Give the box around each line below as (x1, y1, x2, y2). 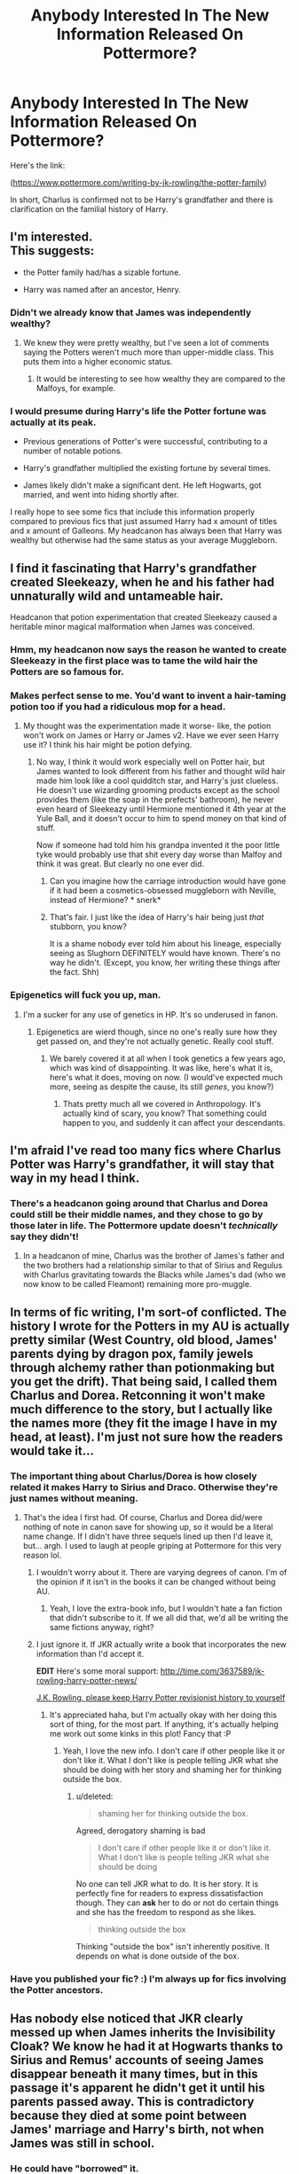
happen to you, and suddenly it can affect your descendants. (62, 1117, 286, 1127)
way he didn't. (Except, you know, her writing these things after (49, 957, 281, 968)
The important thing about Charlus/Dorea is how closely (10, 1470, 257, 1482)
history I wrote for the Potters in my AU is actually (10, 1318, 290, 1333)
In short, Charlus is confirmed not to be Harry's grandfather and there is (10, 194, 273, 205)
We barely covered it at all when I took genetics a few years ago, (49, 1053, 287, 1063)
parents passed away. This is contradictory (10, 2094, 255, 2109)
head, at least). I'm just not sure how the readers (10, 1429, 283, 1444)
